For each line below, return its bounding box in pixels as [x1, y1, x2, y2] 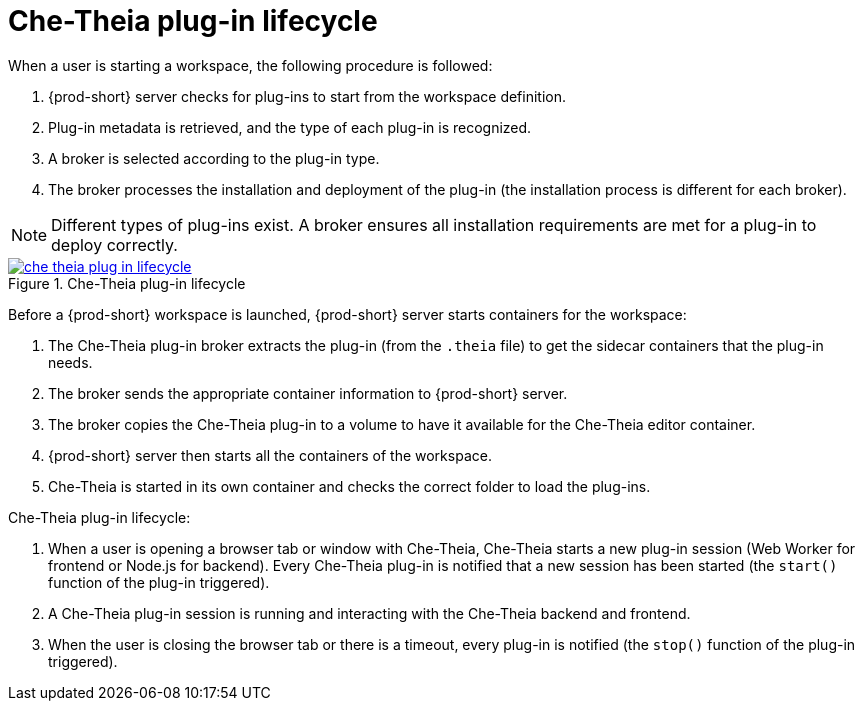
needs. [48, 353, 93, 371]
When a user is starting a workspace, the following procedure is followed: [8, 56, 493, 74]
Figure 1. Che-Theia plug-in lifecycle [8, 274, 246, 292]
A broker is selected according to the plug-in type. [48, 149, 380, 167]
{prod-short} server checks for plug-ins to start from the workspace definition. [48, 87, 567, 105]
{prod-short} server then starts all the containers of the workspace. [48, 446, 492, 464]
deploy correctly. [51, 234, 178, 255]
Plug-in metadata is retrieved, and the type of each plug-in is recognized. [48, 118, 532, 136]
